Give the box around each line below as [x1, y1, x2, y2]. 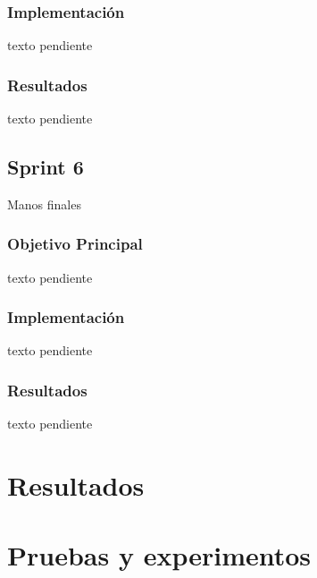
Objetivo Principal [7, 233, 143, 255]
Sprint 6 [7, 153, 84, 181]
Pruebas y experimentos [7, 537, 312, 574]
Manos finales [7, 194, 81, 213]
